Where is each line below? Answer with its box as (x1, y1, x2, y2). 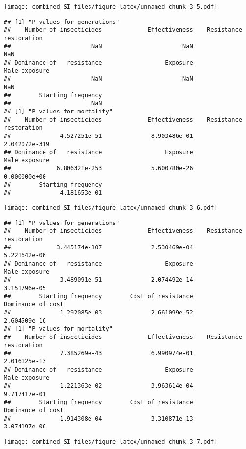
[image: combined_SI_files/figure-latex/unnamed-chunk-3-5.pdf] (4, 3, 218, 10)
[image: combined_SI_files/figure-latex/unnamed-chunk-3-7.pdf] (4, 438, 218, 445)
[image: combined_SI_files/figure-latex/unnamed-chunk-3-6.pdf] (4, 204, 218, 212)
